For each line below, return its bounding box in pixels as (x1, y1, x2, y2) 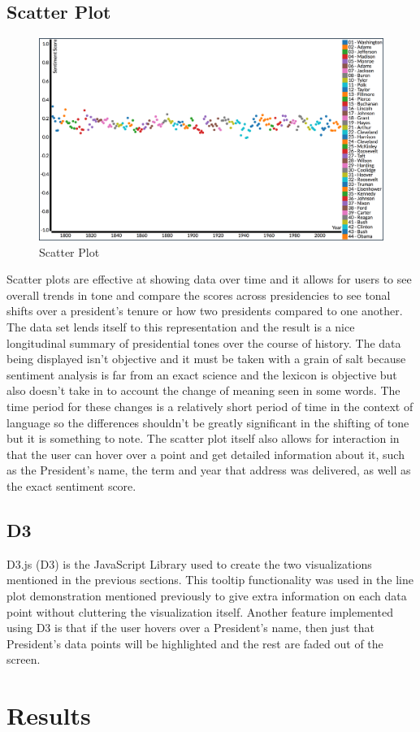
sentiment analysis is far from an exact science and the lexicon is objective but (6, 366, 397, 383)
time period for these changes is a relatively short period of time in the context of (6, 397, 414, 414)
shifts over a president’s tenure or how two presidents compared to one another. (6, 302, 403, 319)
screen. (6, 651, 41, 668)
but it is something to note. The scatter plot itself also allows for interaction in (6, 430, 400, 447)
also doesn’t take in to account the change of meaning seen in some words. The (6, 382, 401, 399)
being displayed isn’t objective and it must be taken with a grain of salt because (6, 350, 406, 367)
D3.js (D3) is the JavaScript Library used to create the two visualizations (6, 555, 372, 572)
